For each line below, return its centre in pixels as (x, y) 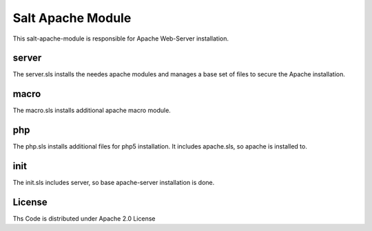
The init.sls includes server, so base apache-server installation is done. (114, 183)
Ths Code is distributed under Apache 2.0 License (84, 219)
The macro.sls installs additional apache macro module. (92, 111)
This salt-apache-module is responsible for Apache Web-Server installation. (121, 38)
